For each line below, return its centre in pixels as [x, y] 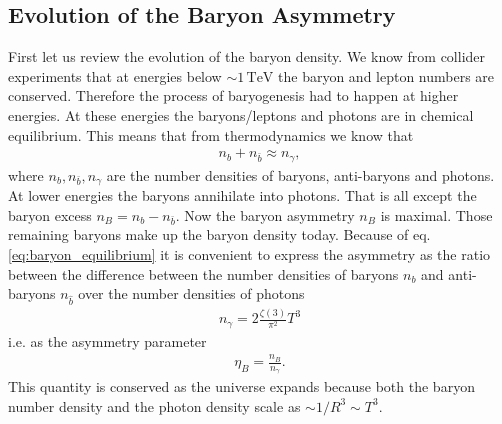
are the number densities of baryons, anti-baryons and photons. [300, 174]
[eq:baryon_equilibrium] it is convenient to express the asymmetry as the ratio [249, 254]
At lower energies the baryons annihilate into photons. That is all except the [242, 195]
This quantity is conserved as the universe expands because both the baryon [241, 386]
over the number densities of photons [191, 293]
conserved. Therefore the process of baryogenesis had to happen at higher [233, 95]
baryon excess [50, 214]
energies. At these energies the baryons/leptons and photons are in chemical [241, 114]
